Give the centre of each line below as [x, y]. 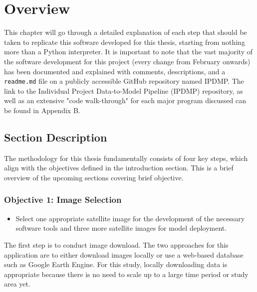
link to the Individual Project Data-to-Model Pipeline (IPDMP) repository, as [124, 90]
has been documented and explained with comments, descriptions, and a [115, 71]
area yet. [17, 284]
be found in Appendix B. [42, 110]
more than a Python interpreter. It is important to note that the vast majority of [128, 52]
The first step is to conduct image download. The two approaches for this [116, 244]
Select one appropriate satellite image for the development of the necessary [130, 218]
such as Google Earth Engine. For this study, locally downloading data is [116, 264]
